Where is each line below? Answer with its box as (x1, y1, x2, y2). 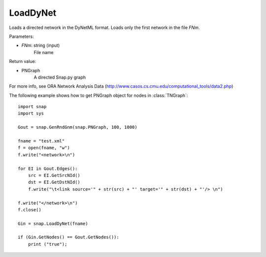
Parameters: (9, 33, 34, 39)
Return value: (9, 58, 36, 64)
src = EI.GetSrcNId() (28, 172, 81, 178)
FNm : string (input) (21, 42, 60, 49)
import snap (18, 104, 47, 110)
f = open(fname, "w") (18, 145, 70, 151)
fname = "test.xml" (18, 138, 65, 144)
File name (33, 49, 54, 55)
